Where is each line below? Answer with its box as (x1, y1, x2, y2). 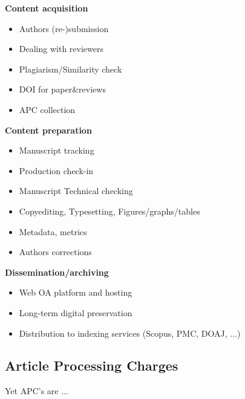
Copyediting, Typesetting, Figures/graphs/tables (19, 204, 200, 217)
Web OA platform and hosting (19, 286, 132, 299)
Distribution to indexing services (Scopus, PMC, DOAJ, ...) (19, 326, 241, 339)
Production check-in (19, 164, 94, 177)
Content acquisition (5, 2, 88, 14)
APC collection (19, 103, 76, 115)
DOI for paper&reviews (19, 83, 106, 96)
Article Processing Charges (5, 356, 178, 375)
